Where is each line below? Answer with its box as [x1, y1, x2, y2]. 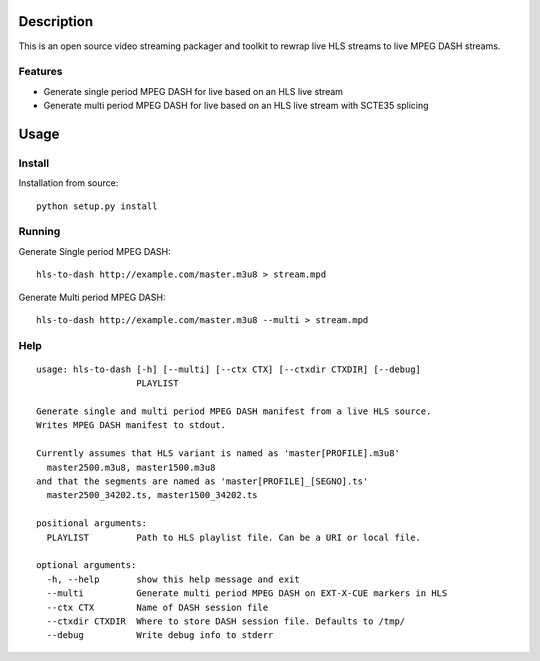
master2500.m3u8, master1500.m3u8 [46, 461, 216, 473]
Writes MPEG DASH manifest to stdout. [36, 420, 227, 431]
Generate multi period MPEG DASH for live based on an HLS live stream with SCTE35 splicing [43, 100, 429, 112]
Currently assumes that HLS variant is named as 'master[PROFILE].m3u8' [36, 448, 400, 459]
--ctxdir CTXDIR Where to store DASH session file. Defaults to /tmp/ [46, 615, 406, 627]
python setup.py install [36, 200, 158, 212]
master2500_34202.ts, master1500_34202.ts [46, 490, 259, 501]
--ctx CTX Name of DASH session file [46, 601, 269, 613]
